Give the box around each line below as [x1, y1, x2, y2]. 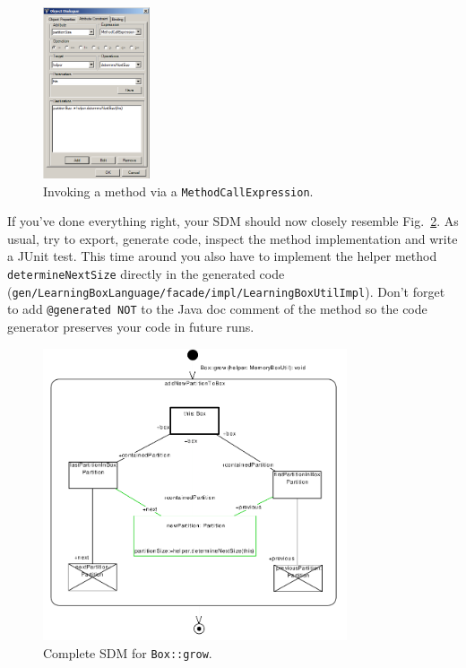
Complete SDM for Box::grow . [43, 643, 212, 662]
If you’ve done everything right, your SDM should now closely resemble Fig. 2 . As [7, 212, 459, 230]
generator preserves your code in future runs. [7, 317, 255, 336]
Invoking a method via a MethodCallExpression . [43, 181, 314, 200]
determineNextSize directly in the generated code [7, 265, 285, 283]
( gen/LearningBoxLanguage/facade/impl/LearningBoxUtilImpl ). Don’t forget [7, 282, 445, 300]
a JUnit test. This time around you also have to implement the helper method [7, 247, 437, 265]
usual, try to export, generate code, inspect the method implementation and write [7, 229, 458, 247]
